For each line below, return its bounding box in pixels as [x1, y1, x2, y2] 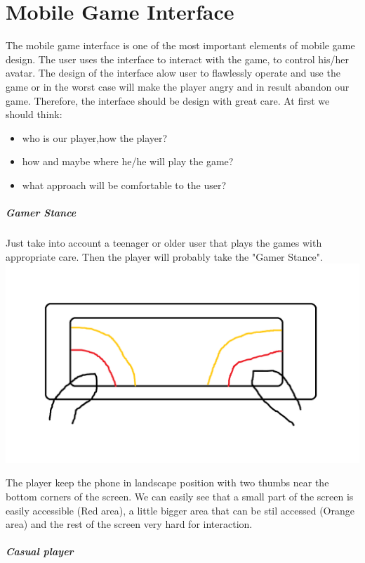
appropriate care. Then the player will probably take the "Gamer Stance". [6, 249, 323, 264]
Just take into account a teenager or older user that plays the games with [6, 235, 322, 250]
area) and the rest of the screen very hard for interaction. [6, 517, 253, 531]
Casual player [6, 544, 74, 559]
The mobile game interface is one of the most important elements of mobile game [6, 38, 355, 53]
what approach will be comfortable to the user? [22, 177, 227, 192]
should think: [6, 107, 62, 122]
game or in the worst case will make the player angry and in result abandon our [6, 79, 350, 93]
